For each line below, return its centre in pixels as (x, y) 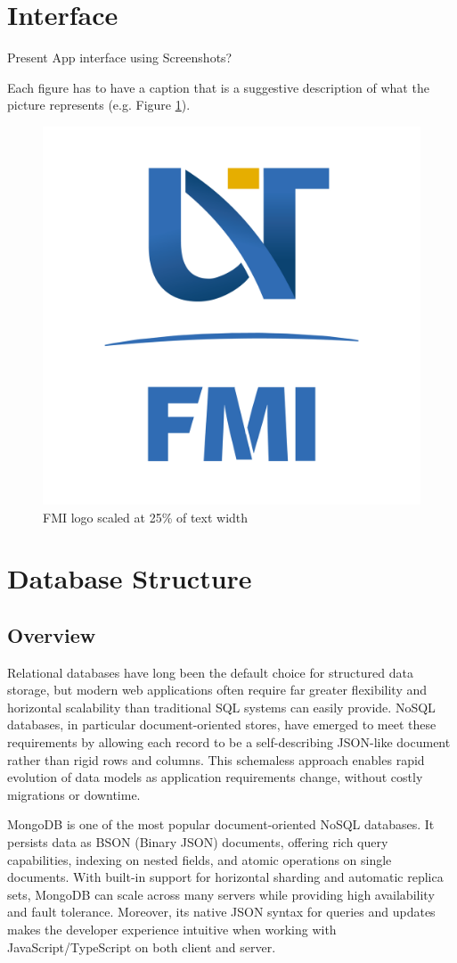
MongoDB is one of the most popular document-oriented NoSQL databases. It (221, 824)
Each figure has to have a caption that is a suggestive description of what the (218, 87)
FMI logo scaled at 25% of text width (146, 517)
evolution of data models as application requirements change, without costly (215, 777)
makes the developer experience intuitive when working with (172, 929)
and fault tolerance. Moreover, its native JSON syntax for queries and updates (221, 912)
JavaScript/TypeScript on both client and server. (142, 947)
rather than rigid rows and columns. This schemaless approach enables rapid (216, 759)
